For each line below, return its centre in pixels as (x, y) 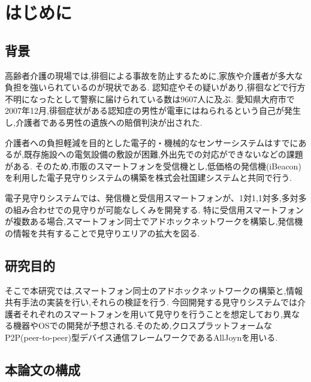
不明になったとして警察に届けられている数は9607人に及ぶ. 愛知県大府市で (150, 98)
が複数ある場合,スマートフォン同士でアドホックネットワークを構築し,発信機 (154, 221)
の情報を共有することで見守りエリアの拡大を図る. (102, 233)
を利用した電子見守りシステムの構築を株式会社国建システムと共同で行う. (149, 178)
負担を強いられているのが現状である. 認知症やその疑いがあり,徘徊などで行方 (155, 87)
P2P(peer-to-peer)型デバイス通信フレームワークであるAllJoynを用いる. (141, 337)
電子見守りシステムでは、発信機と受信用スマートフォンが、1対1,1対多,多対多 (156, 197)
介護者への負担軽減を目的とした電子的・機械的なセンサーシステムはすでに (152, 142)
